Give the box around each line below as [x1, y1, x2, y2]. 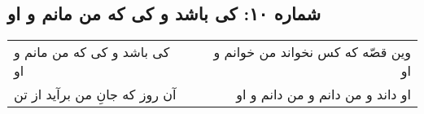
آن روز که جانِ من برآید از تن [14, 85, 177, 104]
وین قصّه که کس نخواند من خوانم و [213, 42, 411, 62]
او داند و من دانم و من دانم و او [236, 85, 411, 104]
